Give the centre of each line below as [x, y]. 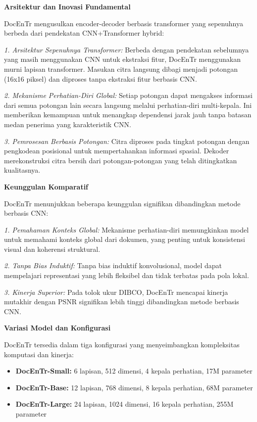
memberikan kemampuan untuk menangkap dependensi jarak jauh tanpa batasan [128, 115]
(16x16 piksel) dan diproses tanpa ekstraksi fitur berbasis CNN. [101, 78]
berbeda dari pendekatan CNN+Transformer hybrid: [84, 33]
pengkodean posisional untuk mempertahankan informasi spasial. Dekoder [117, 151]
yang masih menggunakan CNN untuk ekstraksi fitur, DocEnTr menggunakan [122, 59]
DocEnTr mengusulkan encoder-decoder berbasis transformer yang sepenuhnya [124, 23]
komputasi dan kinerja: [39, 354]
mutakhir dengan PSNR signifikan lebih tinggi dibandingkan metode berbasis [122, 302]
